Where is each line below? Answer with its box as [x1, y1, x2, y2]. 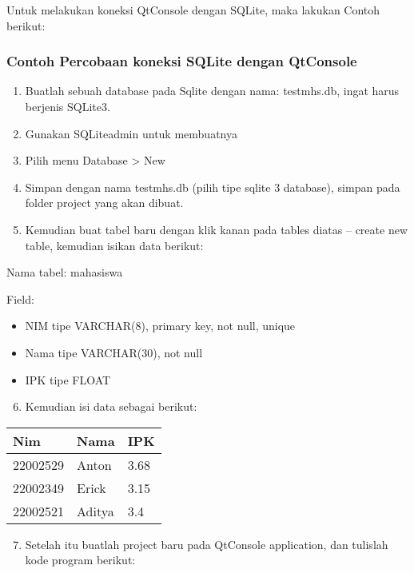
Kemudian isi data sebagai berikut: [25, 398, 197, 415]
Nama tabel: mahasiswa [6, 264, 123, 281]
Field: [6, 290, 34, 307]
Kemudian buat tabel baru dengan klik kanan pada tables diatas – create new [25, 221, 408, 237]
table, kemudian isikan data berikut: [25, 237, 204, 253]
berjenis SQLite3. [25, 98, 110, 114]
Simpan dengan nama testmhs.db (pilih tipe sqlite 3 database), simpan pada [25, 178, 400, 195]
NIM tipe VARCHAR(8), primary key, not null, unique [25, 317, 296, 334]
